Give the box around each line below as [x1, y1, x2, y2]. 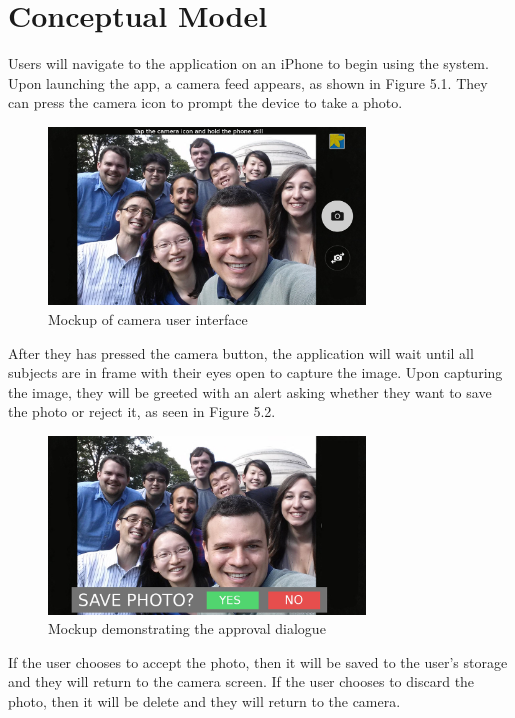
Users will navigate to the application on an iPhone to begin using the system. [8, 53, 489, 74]
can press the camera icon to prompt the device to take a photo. [8, 92, 403, 113]
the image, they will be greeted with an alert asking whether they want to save [8, 381, 492, 402]
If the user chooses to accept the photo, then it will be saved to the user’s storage [8, 651, 508, 672]
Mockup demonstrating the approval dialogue [48, 618, 326, 639]
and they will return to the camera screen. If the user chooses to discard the [8, 671, 475, 692]
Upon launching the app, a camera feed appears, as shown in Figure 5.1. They [8, 72, 488, 93]
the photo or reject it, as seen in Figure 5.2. [8, 401, 276, 422]
